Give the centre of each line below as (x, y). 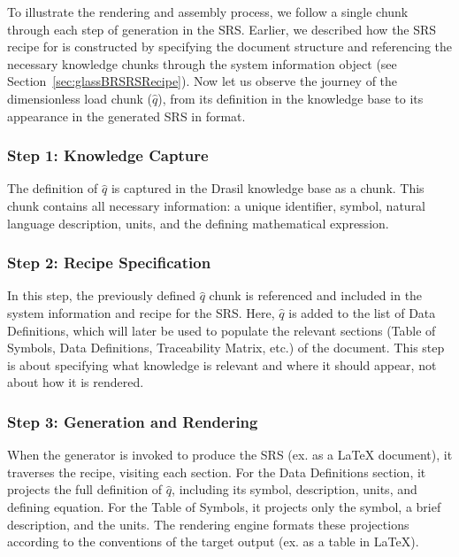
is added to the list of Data (362, 312)
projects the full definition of (85, 489)
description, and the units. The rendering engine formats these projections (208, 524)
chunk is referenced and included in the (316, 295)
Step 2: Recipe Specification (109, 263)
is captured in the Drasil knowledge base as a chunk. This (268, 188)
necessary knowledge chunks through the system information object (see (202, 63)
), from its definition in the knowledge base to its (291, 98)
